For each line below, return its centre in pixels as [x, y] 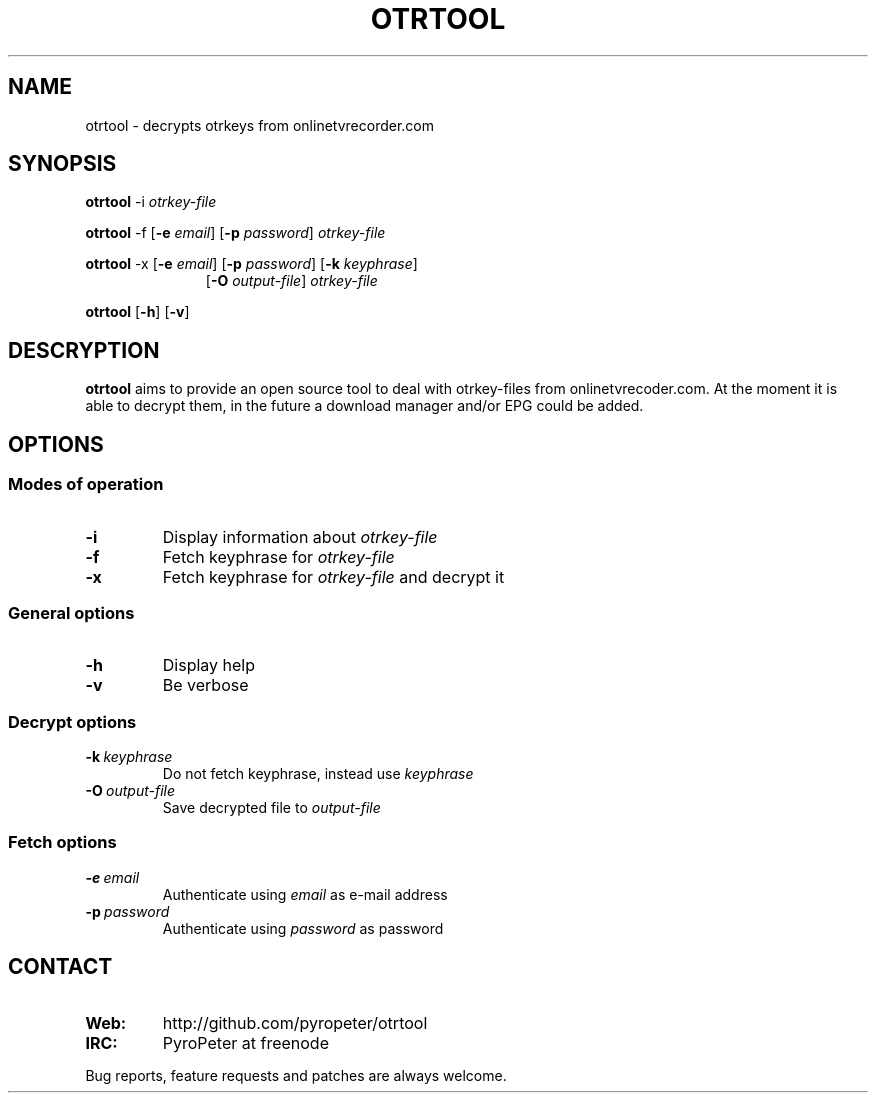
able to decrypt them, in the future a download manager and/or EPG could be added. [364, 406]
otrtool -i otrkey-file [151, 202]
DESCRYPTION [84, 350]
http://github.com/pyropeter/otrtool [295, 1022]
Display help [209, 665]
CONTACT [60, 967]
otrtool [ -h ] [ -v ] [137, 312]
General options [71, 612]
